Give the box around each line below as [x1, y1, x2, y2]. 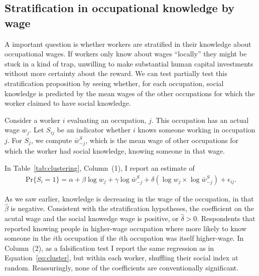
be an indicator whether [57, 124, 131, 135]
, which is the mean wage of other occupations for [85, 134, 239, 145]
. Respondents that [197, 213, 255, 223]
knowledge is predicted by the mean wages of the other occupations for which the [5, 88, 255, 98]
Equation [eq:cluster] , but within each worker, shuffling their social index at [5, 252, 238, 263]
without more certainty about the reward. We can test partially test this [5, 68, 227, 79]
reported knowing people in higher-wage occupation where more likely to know [5, 223, 247, 233]
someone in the [5, 233, 51, 243]
